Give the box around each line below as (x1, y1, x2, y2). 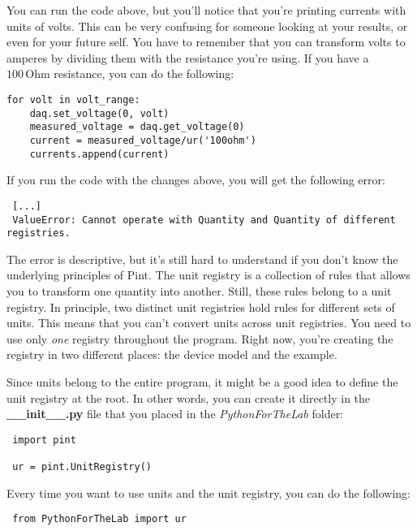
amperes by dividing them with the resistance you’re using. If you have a (6, 49, 369, 66)
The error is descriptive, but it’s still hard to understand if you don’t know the (6, 250, 398, 267)
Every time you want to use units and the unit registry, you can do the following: (6, 484, 411, 501)
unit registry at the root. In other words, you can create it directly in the (6, 389, 371, 406)
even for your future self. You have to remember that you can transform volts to (6, 33, 406, 50)
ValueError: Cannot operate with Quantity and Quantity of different (12, 214, 396, 226)
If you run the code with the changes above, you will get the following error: (6, 171, 385, 188)
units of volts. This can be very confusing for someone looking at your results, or (6, 17, 408, 34)
